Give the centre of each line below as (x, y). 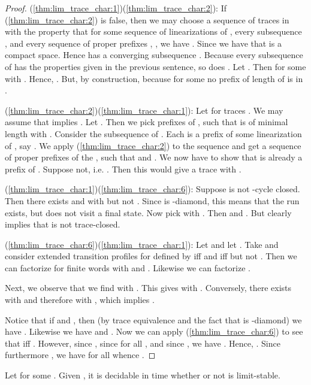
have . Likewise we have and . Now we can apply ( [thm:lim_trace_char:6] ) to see (154, 331)
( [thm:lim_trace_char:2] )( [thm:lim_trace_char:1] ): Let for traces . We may (144, 110)
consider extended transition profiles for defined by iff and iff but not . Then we (151, 256)
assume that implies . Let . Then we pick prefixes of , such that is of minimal (147, 122)
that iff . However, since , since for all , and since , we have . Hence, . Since (143, 343)
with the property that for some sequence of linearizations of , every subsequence (153, 31)
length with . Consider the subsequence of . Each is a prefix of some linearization (153, 133)
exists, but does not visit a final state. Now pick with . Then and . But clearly (148, 212)
